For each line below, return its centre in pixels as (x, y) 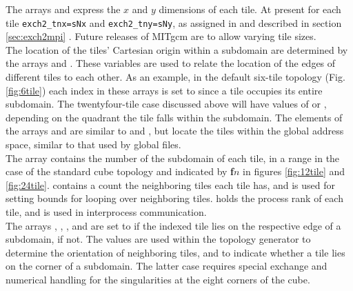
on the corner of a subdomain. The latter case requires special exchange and (167, 266)
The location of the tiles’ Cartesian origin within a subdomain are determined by (177, 49)
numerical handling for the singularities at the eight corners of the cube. (158, 279)
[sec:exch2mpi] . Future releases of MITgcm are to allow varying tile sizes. (161, 36)
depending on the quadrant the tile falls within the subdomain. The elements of (174, 117)
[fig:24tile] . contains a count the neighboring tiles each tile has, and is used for (171, 184)
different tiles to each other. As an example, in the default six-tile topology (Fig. (175, 77)
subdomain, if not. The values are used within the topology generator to (158, 239)
